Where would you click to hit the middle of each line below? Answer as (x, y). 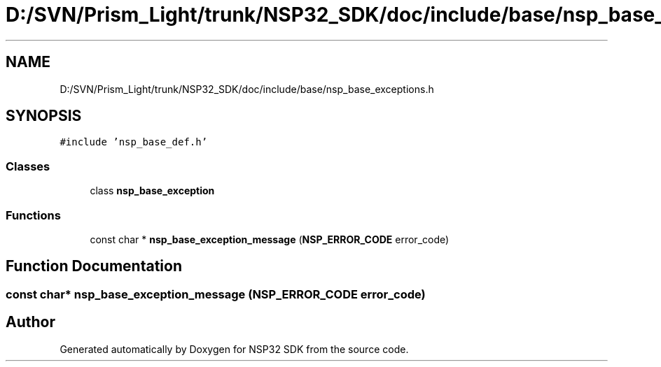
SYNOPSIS (44, 116)
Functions (33, 215)
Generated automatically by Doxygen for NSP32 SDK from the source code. (234, 349)
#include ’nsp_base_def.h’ (134, 142)
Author (30, 322)
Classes (28, 166)
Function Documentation (94, 266)
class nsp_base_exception (152, 191)
